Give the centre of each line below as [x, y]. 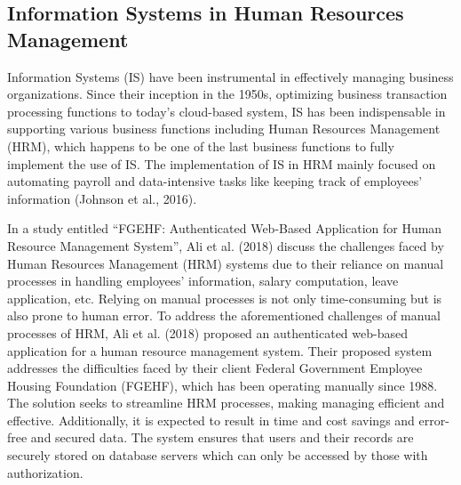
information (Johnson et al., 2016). [102, 198]
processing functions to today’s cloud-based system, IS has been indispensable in [227, 111]
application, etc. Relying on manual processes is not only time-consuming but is [225, 298]
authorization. [45, 472]
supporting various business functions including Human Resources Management [224, 129]
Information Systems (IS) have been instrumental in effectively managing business [230, 76]
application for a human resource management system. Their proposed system [220, 350]
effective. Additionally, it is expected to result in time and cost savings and [211, 420]
